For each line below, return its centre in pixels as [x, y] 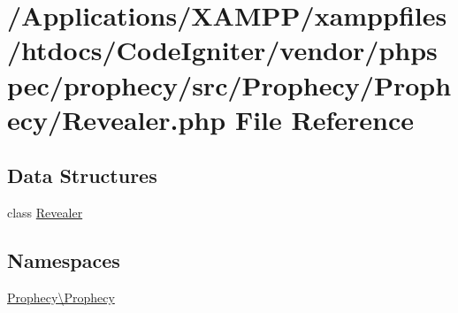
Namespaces [64, 260]
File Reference [324, 119]
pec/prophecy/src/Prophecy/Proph [229, 84]
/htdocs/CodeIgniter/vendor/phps [222, 50]
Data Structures [82, 176]
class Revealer [45, 213]
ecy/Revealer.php [117, 119]
